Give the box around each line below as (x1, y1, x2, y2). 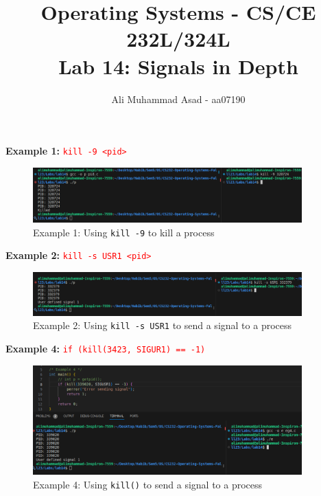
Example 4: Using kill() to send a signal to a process (33, 477, 263, 491)
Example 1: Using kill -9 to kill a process (33, 225, 215, 239)
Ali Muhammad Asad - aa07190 (111, 91, 246, 106)
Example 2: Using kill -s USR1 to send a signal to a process (33, 318, 292, 332)
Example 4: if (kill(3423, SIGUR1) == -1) (5, 341, 206, 355)
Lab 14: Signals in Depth (58, 52, 298, 80)
